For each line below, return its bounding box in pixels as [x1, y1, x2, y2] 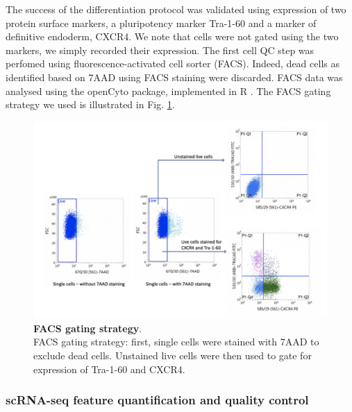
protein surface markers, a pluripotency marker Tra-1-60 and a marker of [6, 15, 317, 30]
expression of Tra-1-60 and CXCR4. [33, 361, 185, 376]
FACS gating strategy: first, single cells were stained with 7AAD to [33, 334, 319, 349]
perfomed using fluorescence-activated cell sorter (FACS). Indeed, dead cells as [6, 56, 340, 71]
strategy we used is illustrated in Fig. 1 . [6, 97, 175, 112]
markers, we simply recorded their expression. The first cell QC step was [6, 42, 315, 57]
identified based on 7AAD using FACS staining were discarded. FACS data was [6, 69, 343, 84]
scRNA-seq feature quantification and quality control [6, 391, 309, 409]
